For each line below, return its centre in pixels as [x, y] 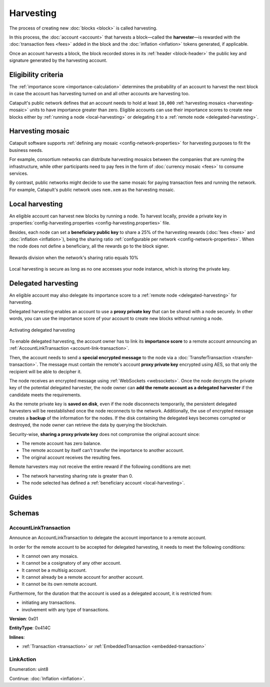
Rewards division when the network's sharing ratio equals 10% [74, 258]
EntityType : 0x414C [30, 628]
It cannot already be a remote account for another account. [83, 577]
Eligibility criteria [36, 74]
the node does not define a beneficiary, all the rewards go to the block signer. [89, 246]
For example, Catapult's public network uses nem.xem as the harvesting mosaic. [92, 189]
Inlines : [17, 637]
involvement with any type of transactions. [65, 609]
